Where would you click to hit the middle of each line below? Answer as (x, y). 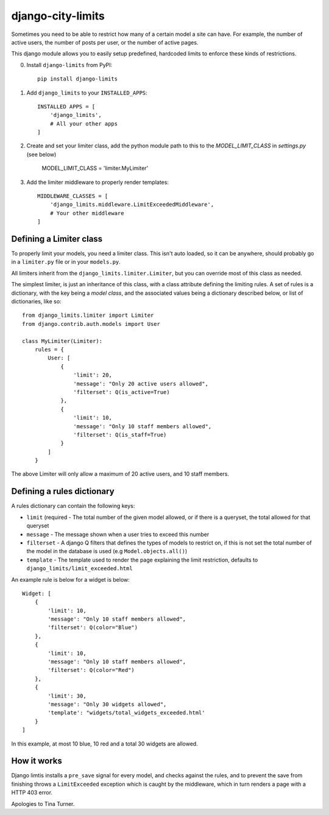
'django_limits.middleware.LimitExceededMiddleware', (132, 205)
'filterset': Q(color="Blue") (93, 628)
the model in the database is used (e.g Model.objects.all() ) (107, 551)
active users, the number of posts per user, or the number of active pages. (105, 42)
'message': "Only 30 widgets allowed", (107, 704)
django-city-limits (58, 16)
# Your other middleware (87, 213)
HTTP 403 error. (32, 792)
